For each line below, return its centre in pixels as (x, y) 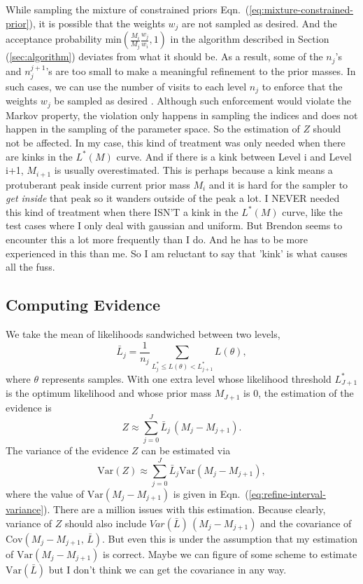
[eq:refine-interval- (287, 493)
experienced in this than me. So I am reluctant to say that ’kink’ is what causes (177, 253)
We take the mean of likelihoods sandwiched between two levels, (143, 334)
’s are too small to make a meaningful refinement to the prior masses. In (201, 70)
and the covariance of (306, 523)
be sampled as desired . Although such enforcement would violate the (203, 101)
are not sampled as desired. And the (259, 23)
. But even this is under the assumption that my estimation (230, 538)
